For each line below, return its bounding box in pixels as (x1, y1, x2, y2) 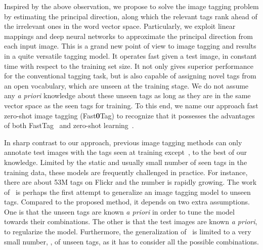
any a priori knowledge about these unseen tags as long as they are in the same (4, 90, 251, 101)
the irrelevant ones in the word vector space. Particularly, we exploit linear (4, 21, 236, 31)
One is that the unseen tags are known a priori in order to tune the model (4, 206, 235, 217)
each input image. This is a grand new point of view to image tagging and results (4, 40, 256, 51)
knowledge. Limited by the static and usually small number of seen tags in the (4, 156, 247, 167)
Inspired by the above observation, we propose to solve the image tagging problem (4, 1, 259, 11)
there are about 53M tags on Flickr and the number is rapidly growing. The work (4, 177, 257, 187)
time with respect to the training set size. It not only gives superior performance (4, 60, 253, 71)
